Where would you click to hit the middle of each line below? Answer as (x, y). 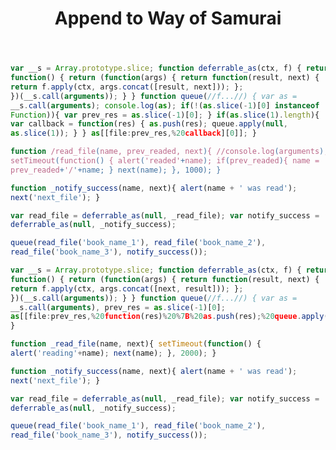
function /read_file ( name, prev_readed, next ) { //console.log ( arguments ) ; (169, 152)
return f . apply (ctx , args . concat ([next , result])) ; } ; (127, 288)
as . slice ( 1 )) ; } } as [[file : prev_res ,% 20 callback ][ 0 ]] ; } (133, 133)
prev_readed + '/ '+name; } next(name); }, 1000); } (116, 170)
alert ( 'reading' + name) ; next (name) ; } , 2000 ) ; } (113, 353)
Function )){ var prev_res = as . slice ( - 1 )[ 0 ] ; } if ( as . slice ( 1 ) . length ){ (165, 115)
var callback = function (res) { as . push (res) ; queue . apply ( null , (149, 124)
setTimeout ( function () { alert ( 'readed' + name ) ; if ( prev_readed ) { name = (165, 161)
